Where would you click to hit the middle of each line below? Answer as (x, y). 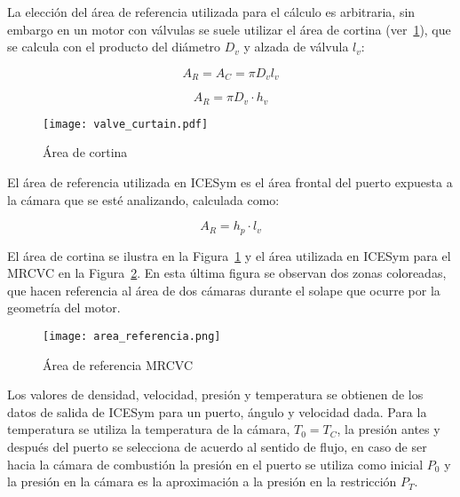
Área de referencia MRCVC (118, 364)
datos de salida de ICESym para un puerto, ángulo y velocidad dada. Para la (217, 411)
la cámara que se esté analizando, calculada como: (143, 199)
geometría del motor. (64, 308)
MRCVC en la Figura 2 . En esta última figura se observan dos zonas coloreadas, (227, 273)
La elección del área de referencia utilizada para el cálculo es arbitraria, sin (211, 12)
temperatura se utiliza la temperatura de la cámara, (149, 429)
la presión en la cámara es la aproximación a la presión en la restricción (202, 481)
